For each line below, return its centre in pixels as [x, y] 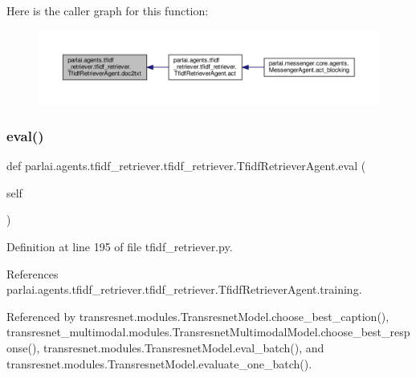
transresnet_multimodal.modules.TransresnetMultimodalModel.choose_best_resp [208, 332]
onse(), [23, 347]
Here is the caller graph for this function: [108, 10]
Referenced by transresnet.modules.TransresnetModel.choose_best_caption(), [198, 316]
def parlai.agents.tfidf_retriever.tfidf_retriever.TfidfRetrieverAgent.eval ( [186, 166]
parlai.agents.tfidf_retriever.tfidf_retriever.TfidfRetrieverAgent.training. [184, 289]
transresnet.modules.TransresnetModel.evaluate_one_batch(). [159, 363]
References [33, 273]
